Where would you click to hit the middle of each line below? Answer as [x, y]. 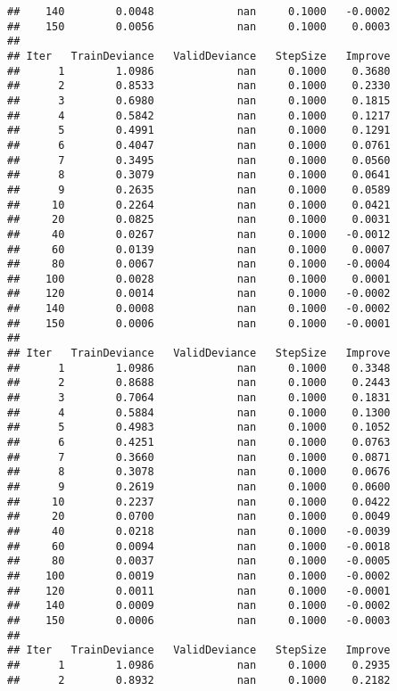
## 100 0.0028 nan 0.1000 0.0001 [199, 279]
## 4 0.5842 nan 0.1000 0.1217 [199, 115]
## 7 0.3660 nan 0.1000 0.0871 [199, 457]
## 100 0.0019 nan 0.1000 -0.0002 [199, 576]
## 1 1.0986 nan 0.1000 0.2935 [199, 665]
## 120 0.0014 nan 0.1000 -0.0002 [199, 294]
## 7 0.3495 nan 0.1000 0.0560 [199, 160]
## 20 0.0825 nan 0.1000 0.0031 [199, 220]
